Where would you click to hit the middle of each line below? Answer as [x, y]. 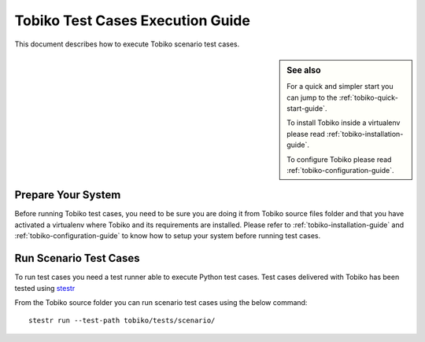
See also [304, 70]
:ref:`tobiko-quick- [369, 97]
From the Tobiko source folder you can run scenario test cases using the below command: [161, 302]
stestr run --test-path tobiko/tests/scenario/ [122, 321]
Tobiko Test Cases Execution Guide [133, 20]
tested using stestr [45, 288]
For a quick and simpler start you [340, 86]
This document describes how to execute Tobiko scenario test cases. [127, 44]
